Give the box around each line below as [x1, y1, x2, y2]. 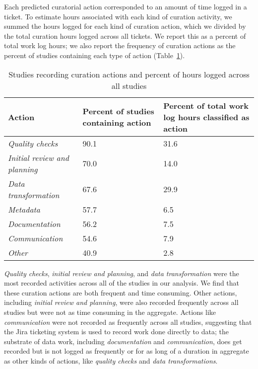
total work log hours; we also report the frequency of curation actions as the [4, 40, 236, 51]
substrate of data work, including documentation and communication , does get [4, 336, 242, 346]
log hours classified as [163, 111, 250, 123]
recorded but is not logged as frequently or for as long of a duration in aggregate [4, 346, 249, 356]
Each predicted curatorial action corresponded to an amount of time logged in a [4, 1, 247, 11]
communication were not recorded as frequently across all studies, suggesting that [4, 316, 252, 327]
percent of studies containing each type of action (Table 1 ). [4, 50, 185, 60]
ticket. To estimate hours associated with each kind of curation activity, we [4, 11, 232, 21]
